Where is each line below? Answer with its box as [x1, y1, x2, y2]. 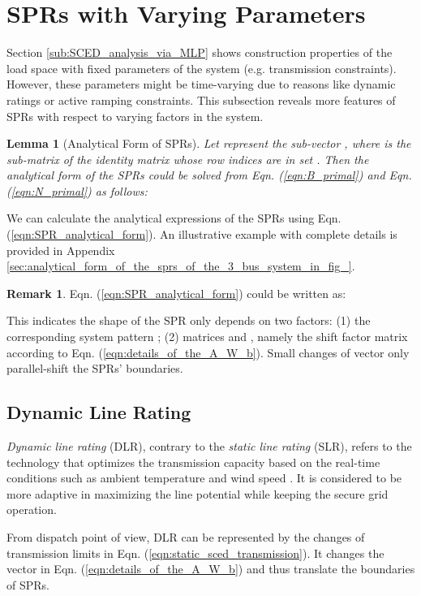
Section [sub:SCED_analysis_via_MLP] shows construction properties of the [6, 44, 393, 61]
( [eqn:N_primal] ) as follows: [6, 182, 148, 199]
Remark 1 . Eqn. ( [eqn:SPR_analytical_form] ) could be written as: [6, 284, 346, 301]
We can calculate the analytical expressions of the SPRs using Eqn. [6, 209, 342, 227]
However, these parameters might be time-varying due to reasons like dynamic [6, 76, 396, 93]
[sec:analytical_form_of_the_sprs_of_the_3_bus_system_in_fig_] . [6, 257, 355, 274]
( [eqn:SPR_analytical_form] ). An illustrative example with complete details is [6, 226, 397, 243]
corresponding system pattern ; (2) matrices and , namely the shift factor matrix [6, 328, 408, 345]
